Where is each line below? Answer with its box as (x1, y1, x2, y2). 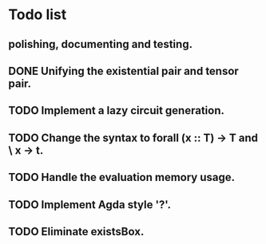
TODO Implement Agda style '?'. (8, 198, 172, 211)
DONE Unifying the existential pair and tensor (8, 64, 240, 77)
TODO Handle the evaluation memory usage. (8, 171, 236, 184)
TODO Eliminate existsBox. (8, 225, 145, 238)
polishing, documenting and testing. (8, 37, 193, 51)
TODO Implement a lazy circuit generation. (8, 104, 225, 117)
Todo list (8, 6, 67, 24)
